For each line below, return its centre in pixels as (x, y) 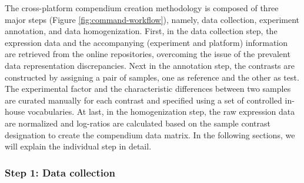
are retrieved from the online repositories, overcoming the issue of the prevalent (148, 54)
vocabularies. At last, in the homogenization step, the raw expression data (161, 112)
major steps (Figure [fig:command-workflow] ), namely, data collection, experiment (152, 19)
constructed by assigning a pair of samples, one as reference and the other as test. (152, 77)
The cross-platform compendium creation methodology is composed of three (142, 8)
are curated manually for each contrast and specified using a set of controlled (143, 100)
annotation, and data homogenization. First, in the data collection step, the (141, 31)
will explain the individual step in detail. (78, 146)
